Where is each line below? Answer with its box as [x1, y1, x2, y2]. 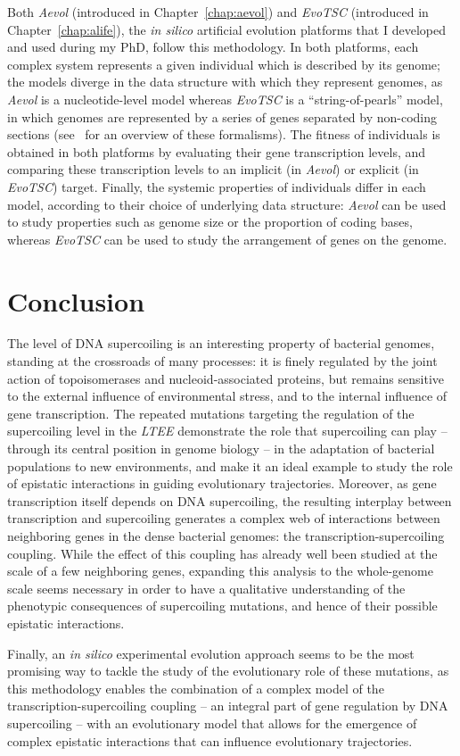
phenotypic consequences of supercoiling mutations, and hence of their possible [7, 596, 438, 615]
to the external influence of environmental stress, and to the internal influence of [7, 386, 448, 405]
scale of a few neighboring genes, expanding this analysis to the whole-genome [7, 561, 433, 580]
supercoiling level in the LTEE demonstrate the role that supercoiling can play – [7, 421, 448, 440]
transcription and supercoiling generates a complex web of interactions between [7, 509, 440, 528]
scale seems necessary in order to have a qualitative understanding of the [7, 578, 406, 597]
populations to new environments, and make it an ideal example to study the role [7, 456, 453, 475]
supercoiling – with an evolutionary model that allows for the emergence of [7, 713, 417, 732]
